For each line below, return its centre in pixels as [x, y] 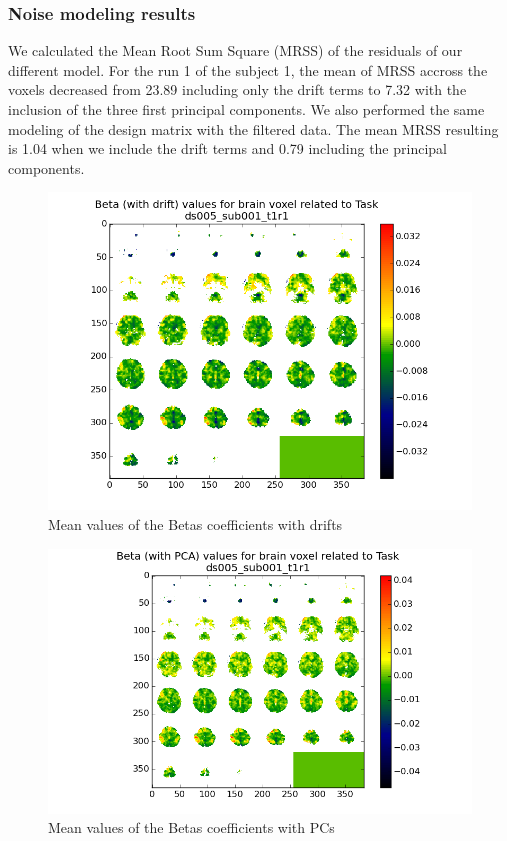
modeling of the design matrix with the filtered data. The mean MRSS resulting [253, 128]
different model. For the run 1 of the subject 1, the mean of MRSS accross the [248, 69]
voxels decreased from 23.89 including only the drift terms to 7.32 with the [237, 89]
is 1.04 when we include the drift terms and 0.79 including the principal [227, 148]
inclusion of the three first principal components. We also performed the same [246, 109]
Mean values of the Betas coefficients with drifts [195, 523]
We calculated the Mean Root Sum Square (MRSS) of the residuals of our [235, 50]
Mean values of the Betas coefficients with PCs [191, 827]
